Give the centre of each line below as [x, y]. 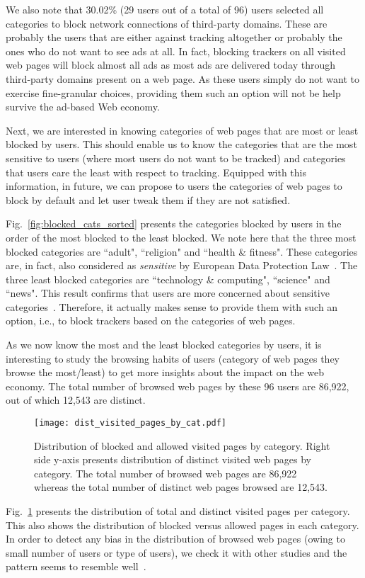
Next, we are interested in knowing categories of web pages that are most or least [182, 130]
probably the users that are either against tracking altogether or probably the [174, 37]
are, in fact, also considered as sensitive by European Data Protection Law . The [182, 265]
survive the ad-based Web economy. [83, 107]
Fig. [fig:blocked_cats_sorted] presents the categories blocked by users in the [174, 223]
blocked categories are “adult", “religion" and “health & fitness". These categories [182, 251]
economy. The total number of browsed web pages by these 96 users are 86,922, [178, 386]
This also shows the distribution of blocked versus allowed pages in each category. [182, 525]
